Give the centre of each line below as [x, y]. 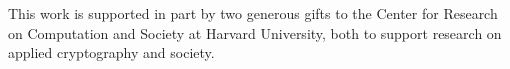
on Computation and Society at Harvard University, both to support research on [255, 32]
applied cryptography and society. [111, 52]
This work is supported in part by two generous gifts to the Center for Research [253, 13]
